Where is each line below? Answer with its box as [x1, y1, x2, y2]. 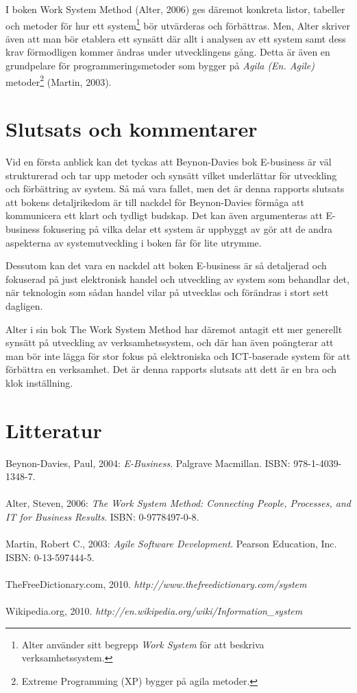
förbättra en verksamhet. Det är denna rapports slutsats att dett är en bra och [5, 362, 337, 376]
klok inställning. [5, 375, 73, 389]
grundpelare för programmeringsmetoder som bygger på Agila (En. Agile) [5, 58, 315, 73]
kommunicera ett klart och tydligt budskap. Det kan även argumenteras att [5, 208, 323, 223]
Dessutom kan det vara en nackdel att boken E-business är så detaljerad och [5, 258, 327, 273]
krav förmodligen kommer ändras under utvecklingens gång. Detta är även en [5, 45, 330, 59]
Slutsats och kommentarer [5, 115, 258, 143]
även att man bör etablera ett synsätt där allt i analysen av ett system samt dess [5, 31, 346, 45]
